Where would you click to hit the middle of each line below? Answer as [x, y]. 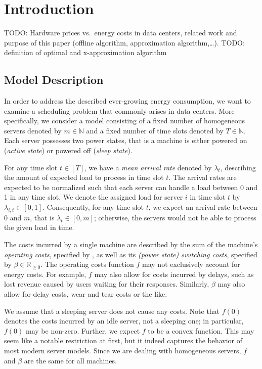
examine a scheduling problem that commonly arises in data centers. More [119, 110]
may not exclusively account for [191, 264]
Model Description [54, 80]
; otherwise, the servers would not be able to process [175, 217]
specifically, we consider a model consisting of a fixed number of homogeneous [125, 121]
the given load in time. [39, 227]
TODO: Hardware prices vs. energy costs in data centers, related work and [121, 33]
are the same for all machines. [70, 360]
